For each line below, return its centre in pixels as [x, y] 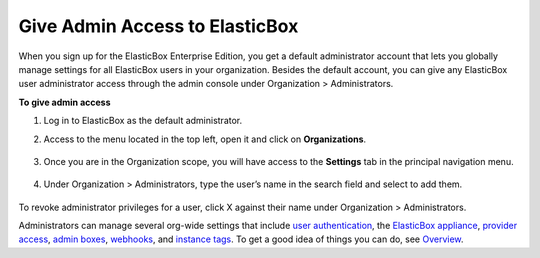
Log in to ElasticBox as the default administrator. [143, 121]
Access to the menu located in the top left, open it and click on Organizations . [205, 139]
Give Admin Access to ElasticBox [158, 26]
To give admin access [64, 102]
